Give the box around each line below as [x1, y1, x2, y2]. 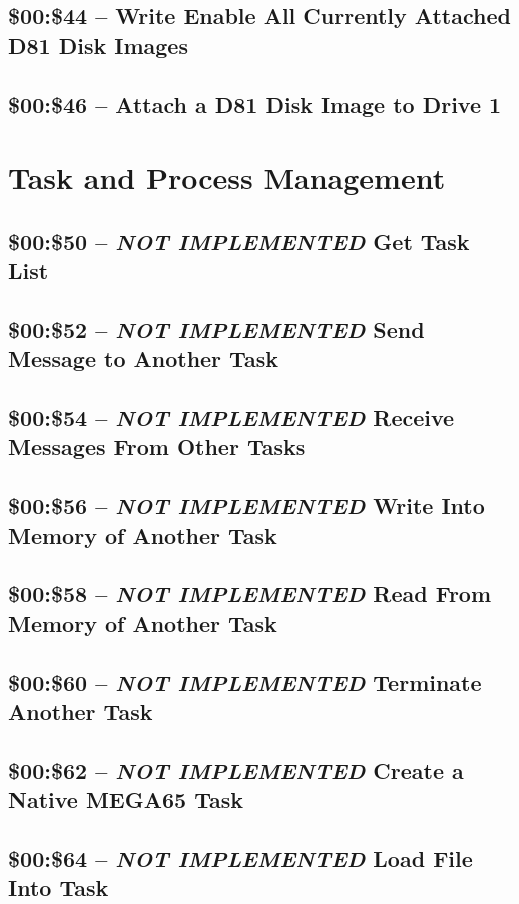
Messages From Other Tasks [8, 431, 306, 462]
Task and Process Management [8, 157, 446, 198]
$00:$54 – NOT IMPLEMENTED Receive [8, 402, 455, 433]
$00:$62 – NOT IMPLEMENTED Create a [8, 754, 464, 785]
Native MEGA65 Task [8, 784, 243, 815]
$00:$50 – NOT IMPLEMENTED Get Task [8, 225, 470, 256]
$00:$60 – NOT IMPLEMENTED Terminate [8, 666, 482, 697]
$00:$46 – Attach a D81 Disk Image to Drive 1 [8, 88, 502, 119]
